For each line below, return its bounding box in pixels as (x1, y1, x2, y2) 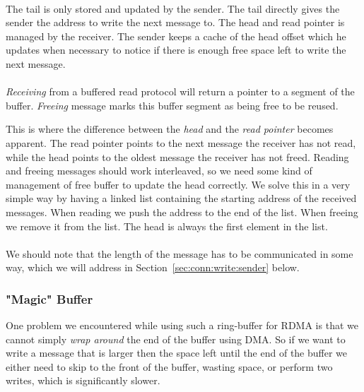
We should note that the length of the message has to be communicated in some (6, 246, 353, 261)
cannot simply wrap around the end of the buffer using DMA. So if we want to (6, 331, 346, 346)
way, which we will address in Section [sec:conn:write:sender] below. (6, 260, 300, 275)
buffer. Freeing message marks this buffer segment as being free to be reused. (6, 97, 339, 112)
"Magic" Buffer (6, 290, 93, 307)
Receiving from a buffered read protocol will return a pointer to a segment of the (6, 84, 355, 99)
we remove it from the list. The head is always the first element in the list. (6, 218, 328, 233)
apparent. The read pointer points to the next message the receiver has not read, (6, 135, 356, 150)
